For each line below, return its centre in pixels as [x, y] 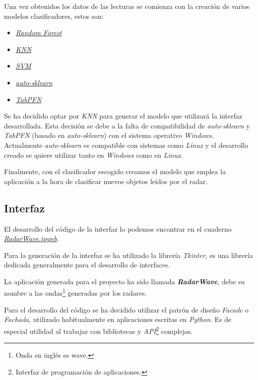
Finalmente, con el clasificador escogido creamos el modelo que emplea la [115, 171]
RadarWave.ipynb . [32, 238]
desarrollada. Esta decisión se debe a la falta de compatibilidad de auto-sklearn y [127, 125]
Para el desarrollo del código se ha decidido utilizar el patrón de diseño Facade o [126, 309]
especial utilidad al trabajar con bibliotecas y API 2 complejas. [98, 330]
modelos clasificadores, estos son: [54, 16]
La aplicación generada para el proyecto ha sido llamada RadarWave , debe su [125, 281]
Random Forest [39, 32]
